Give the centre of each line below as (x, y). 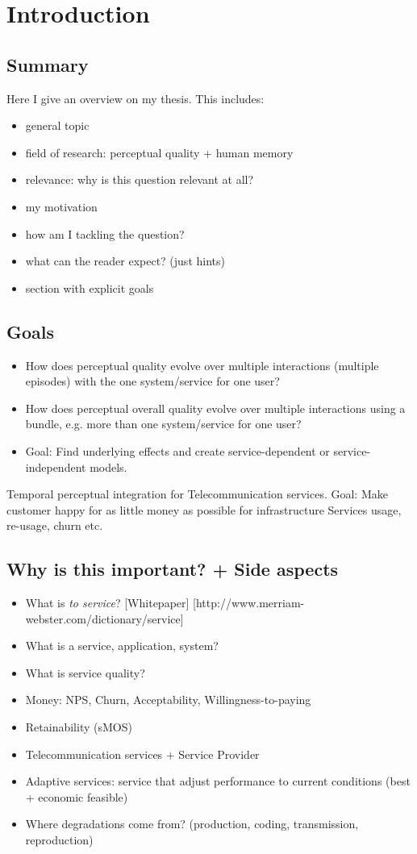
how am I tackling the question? (105, 233)
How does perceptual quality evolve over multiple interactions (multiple (202, 365)
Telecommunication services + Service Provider (142, 754)
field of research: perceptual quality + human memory (159, 152)
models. (108, 467)
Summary (48, 64)
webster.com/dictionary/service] (104, 618)
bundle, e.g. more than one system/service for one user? (163, 424)
